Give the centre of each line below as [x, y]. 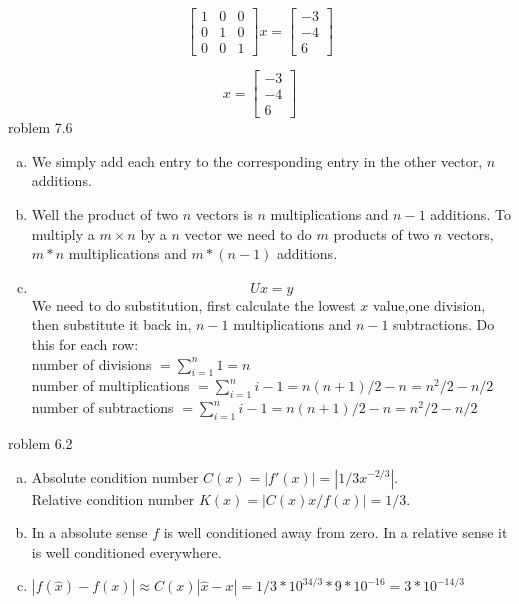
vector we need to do [248, 233]
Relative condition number [113, 498]
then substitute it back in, [111, 324]
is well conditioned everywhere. [126, 551]
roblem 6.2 [40, 442]
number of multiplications [110, 385]
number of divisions [91, 363]
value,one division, [429, 304]
